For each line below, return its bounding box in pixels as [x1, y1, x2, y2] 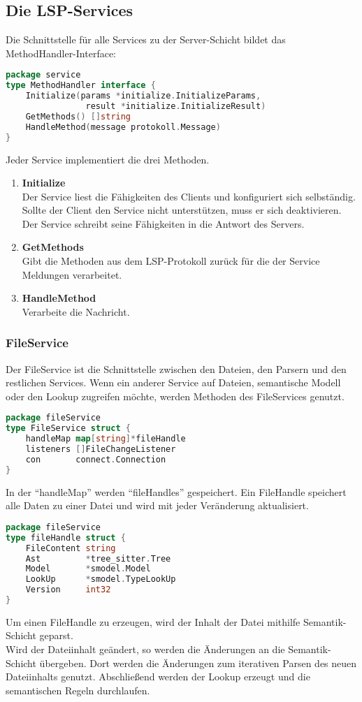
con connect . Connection [25, 454, 166, 465]
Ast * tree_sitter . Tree [25, 553, 171, 564]
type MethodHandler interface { [6, 80, 156, 91]
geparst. [39, 628, 73, 643]
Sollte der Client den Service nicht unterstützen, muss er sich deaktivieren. [22, 203, 342, 217]
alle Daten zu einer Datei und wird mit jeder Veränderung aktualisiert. [6, 498, 309, 513]
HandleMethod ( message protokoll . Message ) [25, 122, 221, 132]
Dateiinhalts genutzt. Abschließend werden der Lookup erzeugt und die [6, 669, 310, 684]
